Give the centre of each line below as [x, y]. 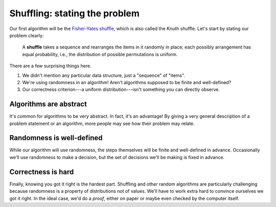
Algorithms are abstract [48, 104]
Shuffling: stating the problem [75, 13]
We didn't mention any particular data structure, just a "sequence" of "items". [104, 75]
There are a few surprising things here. [50, 66]
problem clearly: [27, 35]
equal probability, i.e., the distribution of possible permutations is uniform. [100, 54]
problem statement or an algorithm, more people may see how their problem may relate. [102, 123]
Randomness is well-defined [56, 138]
